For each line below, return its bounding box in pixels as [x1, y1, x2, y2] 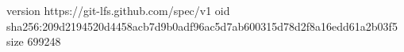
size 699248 [6, 33, 61, 50]
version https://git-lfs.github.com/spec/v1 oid [6, 2, 230, 18]
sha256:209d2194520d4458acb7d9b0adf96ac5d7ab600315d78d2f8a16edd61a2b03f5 [6, 17, 398, 34]
